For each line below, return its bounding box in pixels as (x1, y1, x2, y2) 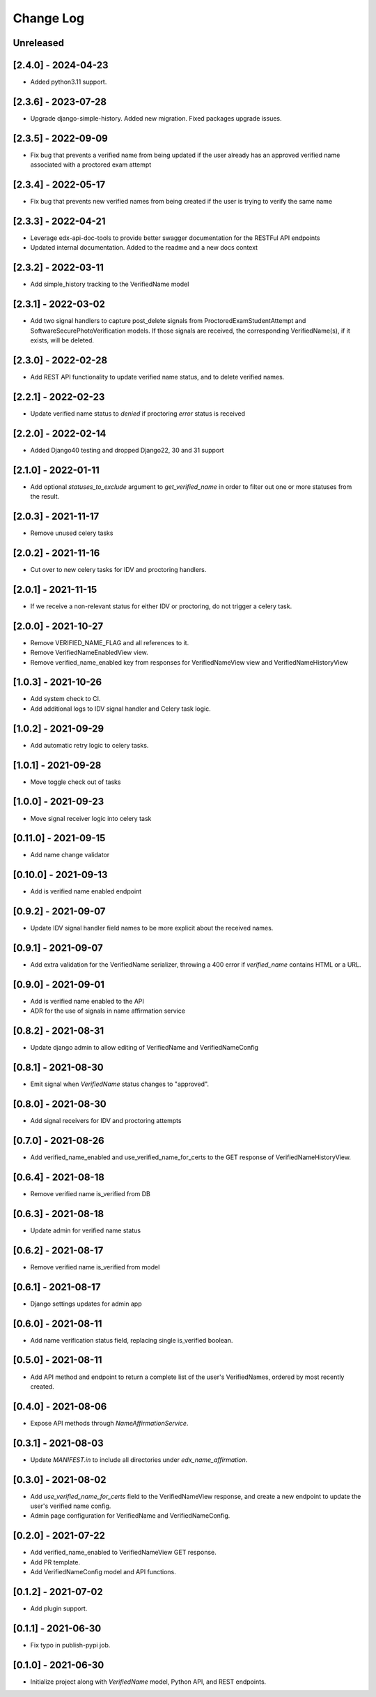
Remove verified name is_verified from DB (30, 1189, 151, 1198)
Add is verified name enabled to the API (30, 997, 144, 1006)
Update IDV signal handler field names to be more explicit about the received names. (30, 924, 274, 933)
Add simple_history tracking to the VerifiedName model (30, 280, 189, 289)
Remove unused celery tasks (30, 529, 113, 537)
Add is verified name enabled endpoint (30, 887, 142, 896)
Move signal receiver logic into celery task (30, 814, 152, 822)
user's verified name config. (30, 1502, 111, 1510)
